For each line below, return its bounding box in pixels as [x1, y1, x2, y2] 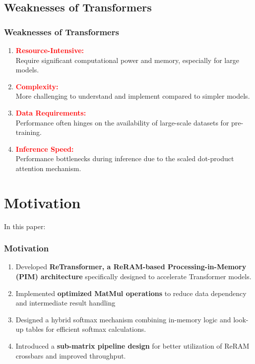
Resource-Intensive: [15, 45, 84, 55]
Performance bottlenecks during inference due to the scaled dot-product [15, 153, 234, 164]
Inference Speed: [15, 143, 74, 154]
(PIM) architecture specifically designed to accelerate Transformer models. [15, 271, 252, 282]
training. [15, 127, 42, 137]
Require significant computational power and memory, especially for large [15, 55, 239, 65]
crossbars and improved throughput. [15, 350, 126, 361]
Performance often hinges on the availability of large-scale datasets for [15, 117, 229, 127]
